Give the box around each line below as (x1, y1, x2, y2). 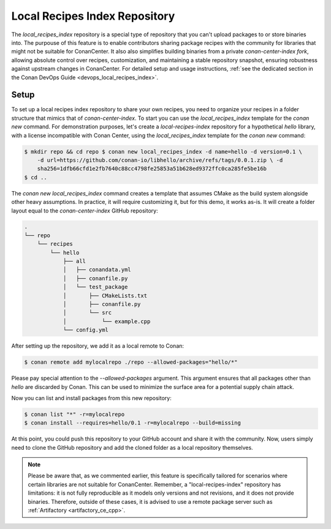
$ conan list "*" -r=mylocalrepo (24, 410, 125, 418)
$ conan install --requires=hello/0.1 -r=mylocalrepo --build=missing (24, 420, 242, 426)
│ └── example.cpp (63, 318, 151, 325)
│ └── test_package (63, 283, 128, 291)
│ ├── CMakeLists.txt (63, 292, 147, 299)
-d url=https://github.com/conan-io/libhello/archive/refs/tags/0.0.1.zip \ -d (37, 157, 283, 163)
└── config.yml (63, 326, 108, 334)
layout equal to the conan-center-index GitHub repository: (11, 206, 159, 214)
